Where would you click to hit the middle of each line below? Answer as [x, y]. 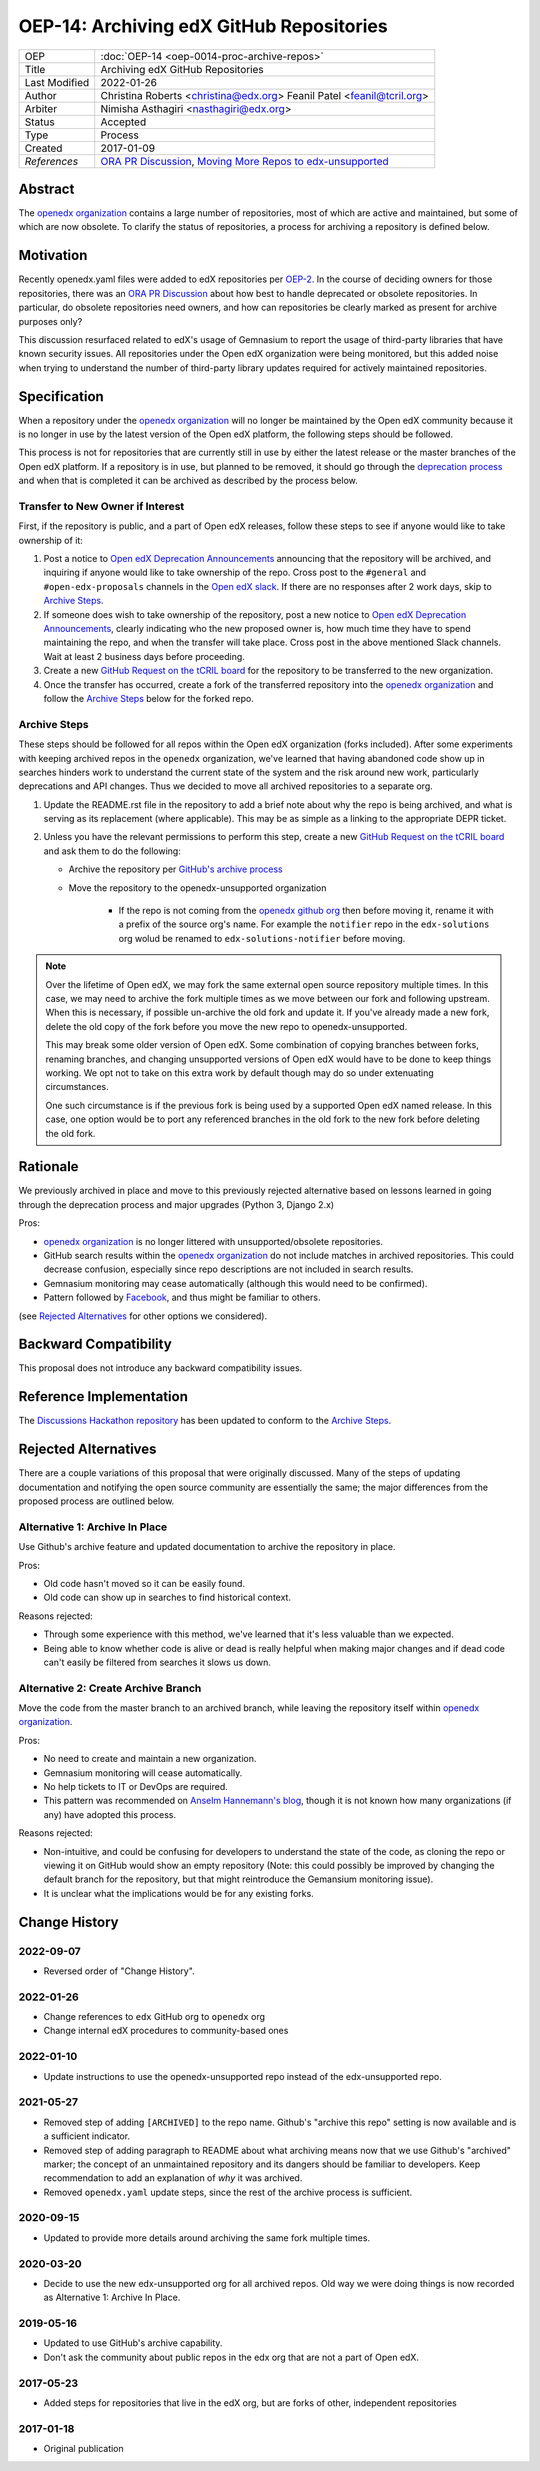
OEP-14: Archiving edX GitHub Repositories [203, 26]
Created [43, 148]
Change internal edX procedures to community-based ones [166, 2031]
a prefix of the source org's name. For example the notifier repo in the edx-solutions [304, 924]
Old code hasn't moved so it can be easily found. [144, 1583]
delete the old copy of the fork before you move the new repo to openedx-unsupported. [226, 1026]
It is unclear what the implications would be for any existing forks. [178, 1893]
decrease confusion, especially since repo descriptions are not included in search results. [228, 1269]
